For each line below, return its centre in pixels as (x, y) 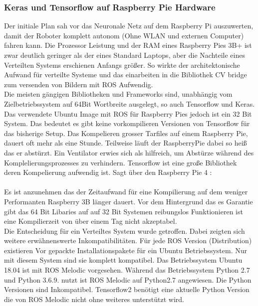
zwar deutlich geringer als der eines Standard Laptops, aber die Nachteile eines (125, 55)
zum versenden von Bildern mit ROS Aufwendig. (79, 84)
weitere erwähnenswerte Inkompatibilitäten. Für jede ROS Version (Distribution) (128, 240)
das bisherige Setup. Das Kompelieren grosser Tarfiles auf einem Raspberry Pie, (126, 133)
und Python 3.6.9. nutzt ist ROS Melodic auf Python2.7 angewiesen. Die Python (128, 279)
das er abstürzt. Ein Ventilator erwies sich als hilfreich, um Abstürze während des (129, 152)
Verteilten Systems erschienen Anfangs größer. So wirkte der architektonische (122, 65)
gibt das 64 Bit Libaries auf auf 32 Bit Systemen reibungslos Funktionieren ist (124, 211)
